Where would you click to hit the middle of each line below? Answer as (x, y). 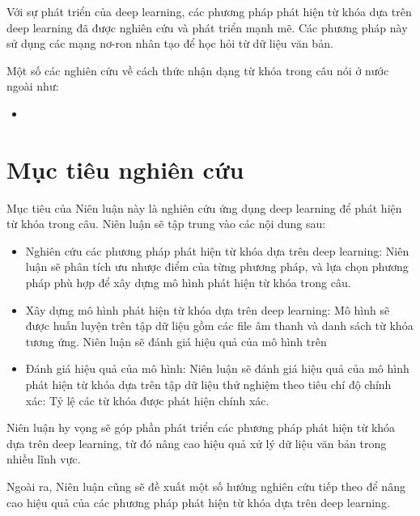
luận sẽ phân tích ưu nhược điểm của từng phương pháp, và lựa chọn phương (217, 266)
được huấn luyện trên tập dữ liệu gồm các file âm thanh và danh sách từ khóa (219, 326)
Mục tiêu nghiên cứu (125, 169)
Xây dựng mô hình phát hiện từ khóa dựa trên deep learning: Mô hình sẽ (208, 309)
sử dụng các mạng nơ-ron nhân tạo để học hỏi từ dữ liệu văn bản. (170, 43)
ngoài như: (33, 86)
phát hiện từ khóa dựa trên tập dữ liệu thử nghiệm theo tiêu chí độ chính (208, 385)
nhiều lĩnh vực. (44, 459)
